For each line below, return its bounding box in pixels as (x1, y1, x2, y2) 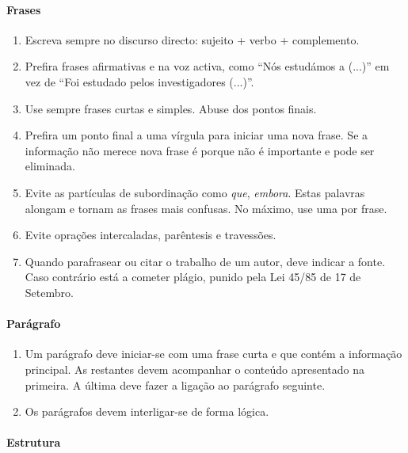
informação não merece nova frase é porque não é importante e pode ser (25, 142, 375, 158)
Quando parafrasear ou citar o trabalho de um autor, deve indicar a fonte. (25, 253, 386, 269)
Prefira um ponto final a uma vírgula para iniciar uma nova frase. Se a (25, 127, 368, 143)
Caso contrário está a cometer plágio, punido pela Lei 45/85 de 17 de (25, 268, 361, 285)
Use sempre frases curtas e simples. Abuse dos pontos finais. (25, 100, 317, 116)
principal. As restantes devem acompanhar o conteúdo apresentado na (25, 360, 365, 377)
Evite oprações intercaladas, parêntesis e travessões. (25, 226, 276, 243)
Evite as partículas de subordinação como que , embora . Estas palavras (25, 184, 365, 200)
